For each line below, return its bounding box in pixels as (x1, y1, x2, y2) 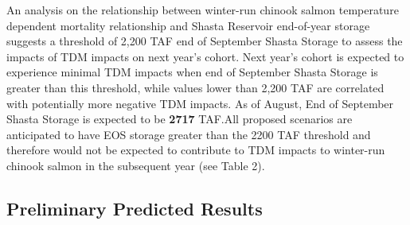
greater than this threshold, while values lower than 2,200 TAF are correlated (6, 79, 385, 95)
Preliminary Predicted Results (6, 196, 263, 220)
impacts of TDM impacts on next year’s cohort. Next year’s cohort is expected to (6, 48, 404, 64)
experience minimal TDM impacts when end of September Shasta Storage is (6, 64, 378, 80)
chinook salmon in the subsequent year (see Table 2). (6, 157, 265, 173)
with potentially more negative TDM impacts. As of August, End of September (6, 95, 394, 111)
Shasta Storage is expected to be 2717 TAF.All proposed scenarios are (6, 111, 353, 127)
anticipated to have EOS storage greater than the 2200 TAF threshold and (6, 126, 371, 142)
